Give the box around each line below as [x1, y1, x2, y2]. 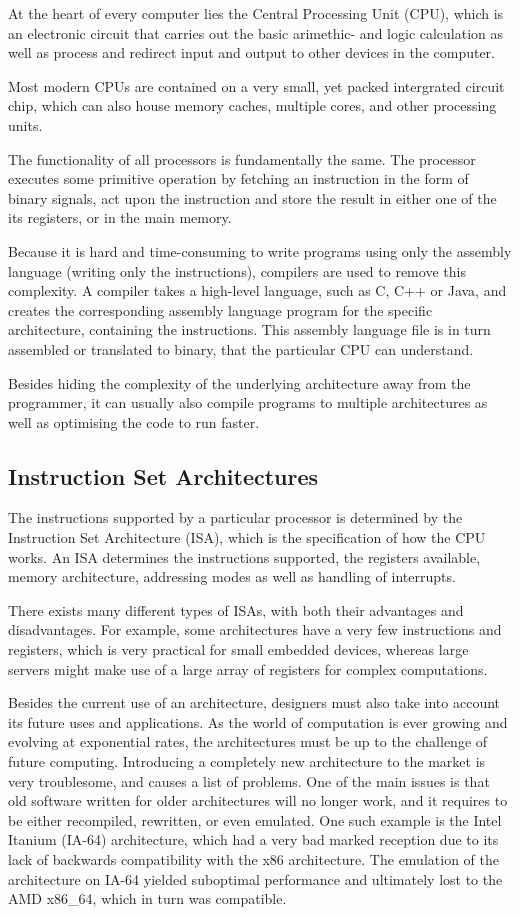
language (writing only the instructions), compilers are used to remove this [8, 260, 466, 281]
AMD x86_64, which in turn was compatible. [8, 888, 287, 909]
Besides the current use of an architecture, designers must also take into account [8, 692, 501, 713]
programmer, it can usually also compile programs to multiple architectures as [8, 392, 488, 413]
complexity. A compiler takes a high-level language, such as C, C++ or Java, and [8, 280, 507, 301]
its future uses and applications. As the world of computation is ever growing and [8, 711, 508, 732]
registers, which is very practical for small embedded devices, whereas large [8, 639, 469, 660]
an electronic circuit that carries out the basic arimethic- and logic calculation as [8, 22, 504, 43]
